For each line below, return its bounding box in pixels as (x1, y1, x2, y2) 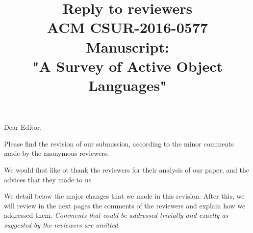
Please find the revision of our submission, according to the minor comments (4, 138, 234, 148)
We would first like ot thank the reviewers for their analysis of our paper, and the (4, 164, 249, 175)
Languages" (88, 75, 167, 95)
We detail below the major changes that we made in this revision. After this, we (4, 191, 245, 201)
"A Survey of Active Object (32, 56, 223, 76)
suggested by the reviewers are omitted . (4, 219, 120, 230)
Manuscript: (86, 36, 169, 57)
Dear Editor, (4, 122, 42, 132)
